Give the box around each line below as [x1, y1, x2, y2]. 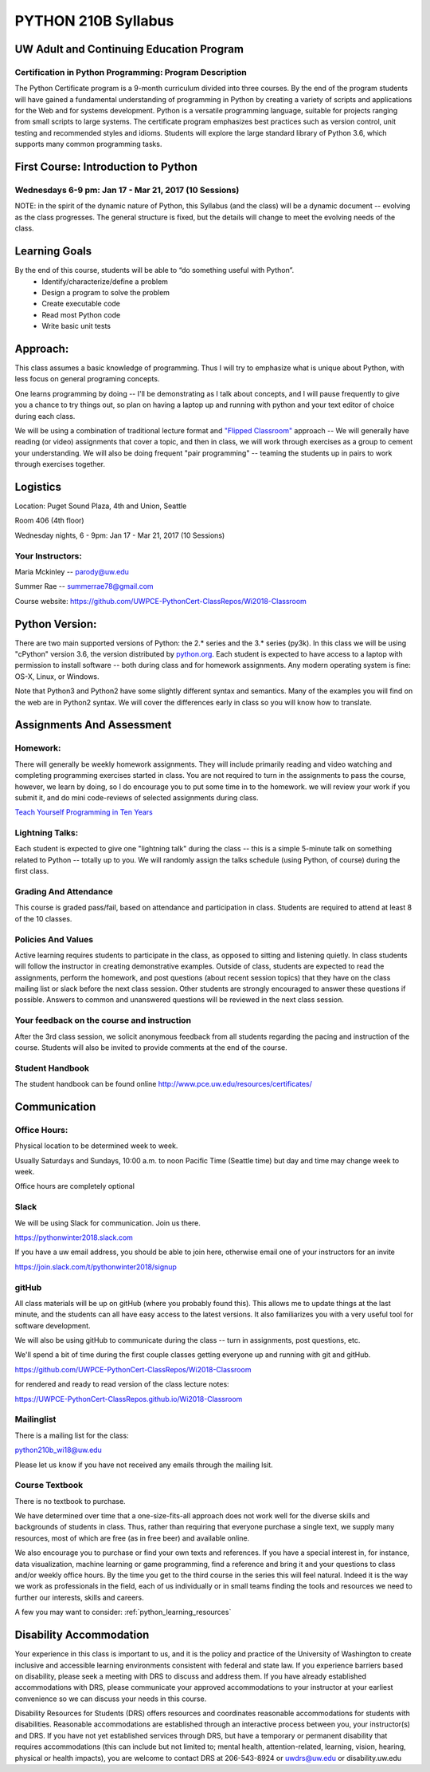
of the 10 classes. [14, 914, 72, 923]
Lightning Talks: [14, 827, 79, 839]
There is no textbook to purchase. [14, 1496, 127, 1506]
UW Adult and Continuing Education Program [14, 42, 244, 56]
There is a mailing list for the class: [14, 1431, 129, 1440]
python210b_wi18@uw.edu [14, 1445, 103, 1455]
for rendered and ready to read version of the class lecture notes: [14, 1379, 230, 1389]
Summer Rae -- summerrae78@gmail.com [14, 582, 154, 591]
